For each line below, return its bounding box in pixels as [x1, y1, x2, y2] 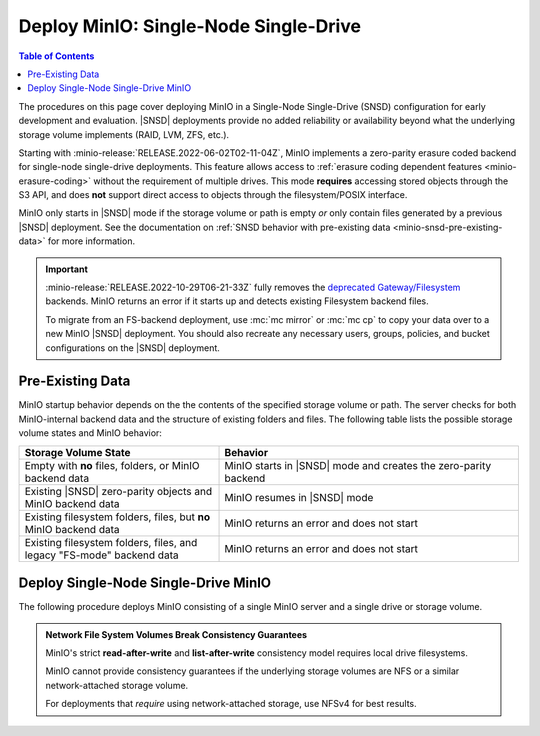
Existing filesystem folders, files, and [24, 535, 198, 549]
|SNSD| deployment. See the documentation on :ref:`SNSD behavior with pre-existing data [18, 221, 391, 233]
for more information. [47, 235, 135, 247]
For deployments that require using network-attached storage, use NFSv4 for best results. [45, 698, 417, 710]
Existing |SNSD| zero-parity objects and [24, 484, 213, 498]
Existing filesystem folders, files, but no [24, 510, 211, 524]
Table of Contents [18, 50, 95, 62]
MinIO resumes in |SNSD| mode [224, 490, 374, 504]
